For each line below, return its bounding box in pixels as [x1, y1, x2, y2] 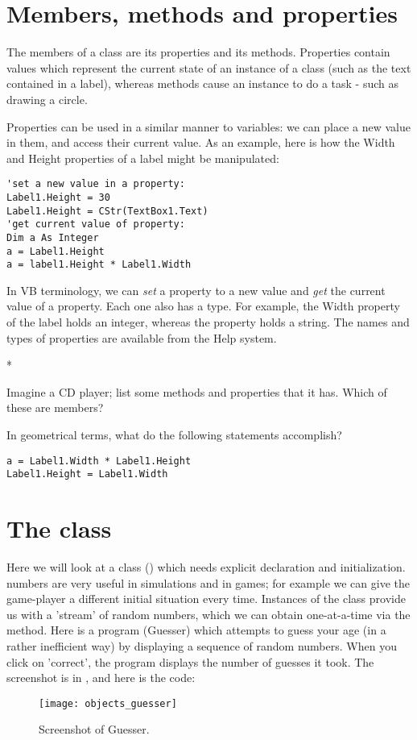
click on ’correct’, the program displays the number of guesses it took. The [6, 653, 374, 670]
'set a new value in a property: [6, 178, 185, 190]
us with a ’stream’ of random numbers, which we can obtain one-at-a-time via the [6, 605, 411, 622]
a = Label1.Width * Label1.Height [6, 455, 192, 467]
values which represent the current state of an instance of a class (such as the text [6, 59, 411, 76]
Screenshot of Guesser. [39, 721, 150, 738]
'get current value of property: [6, 218, 185, 231]
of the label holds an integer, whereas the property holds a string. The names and [6, 314, 410, 331]
